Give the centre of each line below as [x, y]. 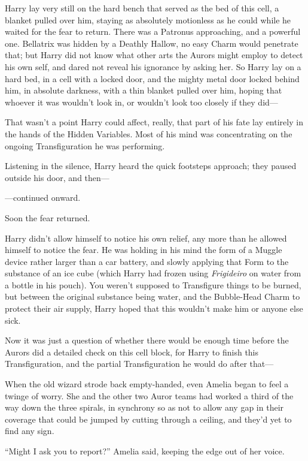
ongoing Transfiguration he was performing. [85, 145]
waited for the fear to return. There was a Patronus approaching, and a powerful [153, 31]
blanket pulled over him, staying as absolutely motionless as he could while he [148, 19]
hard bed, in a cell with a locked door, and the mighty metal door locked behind [152, 78]
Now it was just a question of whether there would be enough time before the [147, 340]
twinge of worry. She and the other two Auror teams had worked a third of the [149, 395]
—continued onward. [43, 198]
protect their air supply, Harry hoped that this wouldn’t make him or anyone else [154, 308]
